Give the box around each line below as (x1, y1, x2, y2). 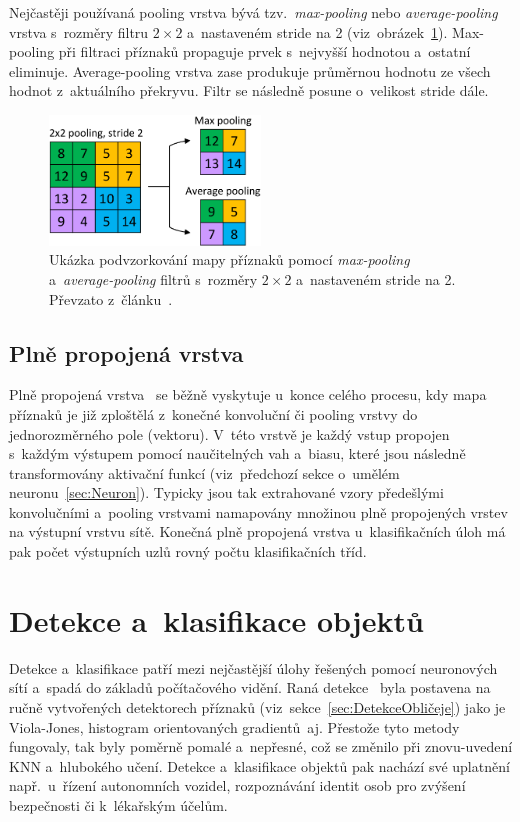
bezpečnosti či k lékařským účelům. (9, 794, 228, 815)
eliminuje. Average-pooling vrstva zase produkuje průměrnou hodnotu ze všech (9, 60, 491, 81)
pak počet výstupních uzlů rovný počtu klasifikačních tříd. (9, 541, 367, 562)
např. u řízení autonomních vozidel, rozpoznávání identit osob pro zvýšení (9, 775, 466, 796)
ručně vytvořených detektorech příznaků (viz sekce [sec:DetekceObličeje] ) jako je (9, 696, 506, 717)
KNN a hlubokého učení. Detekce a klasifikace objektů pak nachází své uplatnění (9, 755, 510, 776)
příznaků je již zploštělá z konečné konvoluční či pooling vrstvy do (9, 403, 418, 424)
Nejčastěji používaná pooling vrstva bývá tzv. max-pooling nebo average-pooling (9, 2, 498, 22)
